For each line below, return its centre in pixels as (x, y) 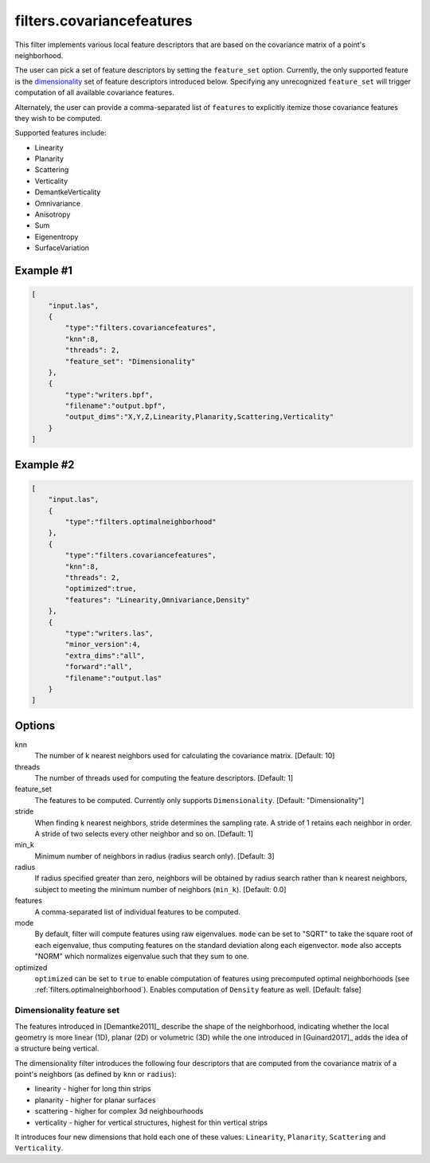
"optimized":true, (101, 589)
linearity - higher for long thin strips (93, 1089)
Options (35, 725)
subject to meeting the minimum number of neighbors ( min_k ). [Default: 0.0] (160, 889)
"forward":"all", (99, 667)
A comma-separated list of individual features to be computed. (137, 911)
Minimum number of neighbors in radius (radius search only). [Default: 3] (154, 856)
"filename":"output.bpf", (115, 406)
